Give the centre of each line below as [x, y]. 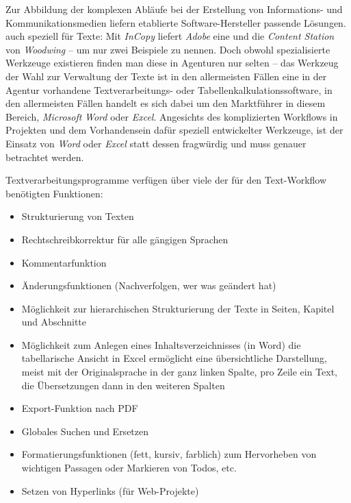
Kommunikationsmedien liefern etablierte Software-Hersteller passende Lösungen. [176, 22]
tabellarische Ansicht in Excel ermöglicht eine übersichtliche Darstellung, [174, 358]
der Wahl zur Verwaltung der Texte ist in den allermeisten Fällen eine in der [166, 76]
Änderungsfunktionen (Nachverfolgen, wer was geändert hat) [149, 285]
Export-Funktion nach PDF [80, 408]
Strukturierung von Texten [78, 216]
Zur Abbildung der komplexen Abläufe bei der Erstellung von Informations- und [174, 9]
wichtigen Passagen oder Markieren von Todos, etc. [129, 468]
